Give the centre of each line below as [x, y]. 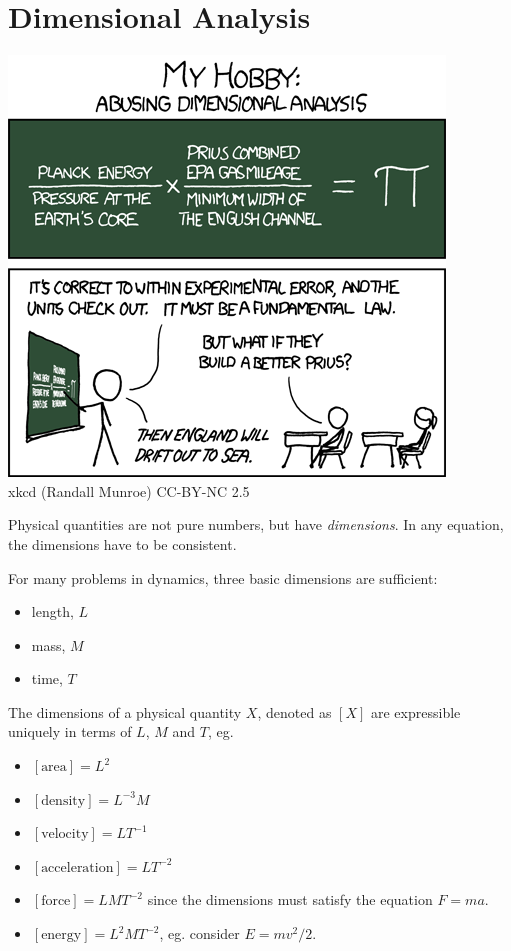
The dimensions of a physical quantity [125, 711]
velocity [65, 834]
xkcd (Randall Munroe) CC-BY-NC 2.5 [129, 490]
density [63, 800]
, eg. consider [199, 933]
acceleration [77, 867]
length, [52, 611]
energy [61, 935]
